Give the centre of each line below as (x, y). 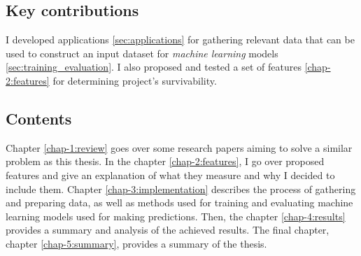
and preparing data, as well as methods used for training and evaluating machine (179, 202)
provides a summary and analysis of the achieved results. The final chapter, (168, 230)
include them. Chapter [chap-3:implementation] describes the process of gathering (181, 189)
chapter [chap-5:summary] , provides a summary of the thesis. (136, 243)
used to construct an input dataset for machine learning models (142, 53)
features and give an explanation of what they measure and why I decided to (170, 175)
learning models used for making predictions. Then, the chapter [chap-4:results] (176, 216)
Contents (39, 118)
